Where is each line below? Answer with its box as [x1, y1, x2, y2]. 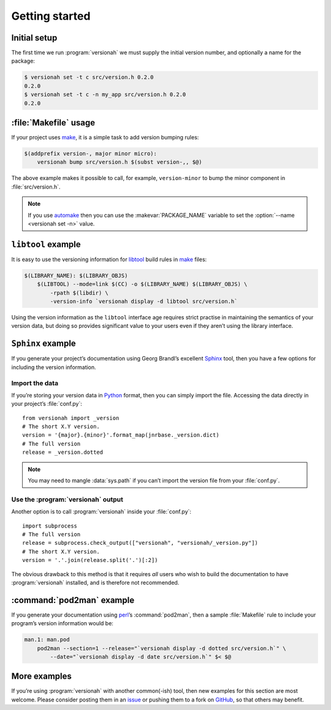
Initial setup [11, 33, 58, 43]
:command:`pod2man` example [11, 595, 135, 605]
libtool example [11, 239, 81, 249]
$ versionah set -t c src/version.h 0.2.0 [24, 74, 154, 81]
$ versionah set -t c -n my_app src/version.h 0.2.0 [24, 91, 186, 98]
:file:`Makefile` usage [11, 117, 95, 128]
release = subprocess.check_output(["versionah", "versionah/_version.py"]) [22, 539, 259, 547]
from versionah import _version [22, 415, 120, 421]
